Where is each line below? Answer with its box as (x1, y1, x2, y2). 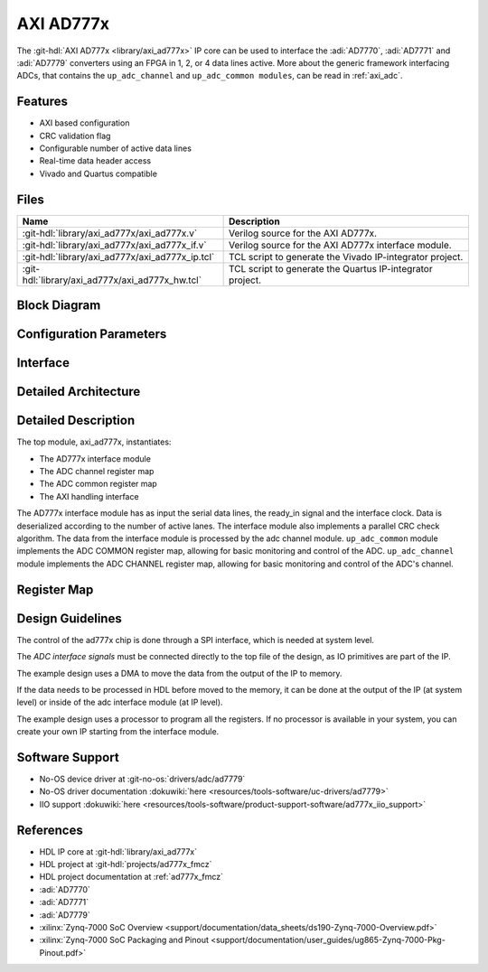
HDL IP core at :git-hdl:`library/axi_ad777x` (39, 846, 198, 857)
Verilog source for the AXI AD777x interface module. (228, 238, 452, 251)
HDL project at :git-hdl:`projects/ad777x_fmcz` (39, 859, 212, 870)
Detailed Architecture (16, 384, 141, 399)
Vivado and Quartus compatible (39, 168, 158, 179)
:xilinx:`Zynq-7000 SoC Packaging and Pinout (39, 935, 210, 946)
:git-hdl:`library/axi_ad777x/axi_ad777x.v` (22, 227, 198, 239)
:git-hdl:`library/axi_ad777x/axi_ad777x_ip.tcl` (22, 250, 215, 263)
